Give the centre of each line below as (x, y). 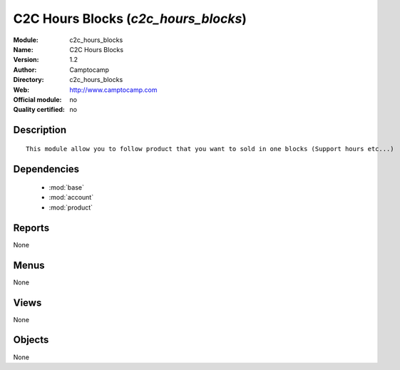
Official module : (37, 99)
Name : (23, 49)
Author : (25, 70)
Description (40, 130)
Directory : (29, 80)
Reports (31, 228)
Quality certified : (39, 110)
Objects (31, 340)
